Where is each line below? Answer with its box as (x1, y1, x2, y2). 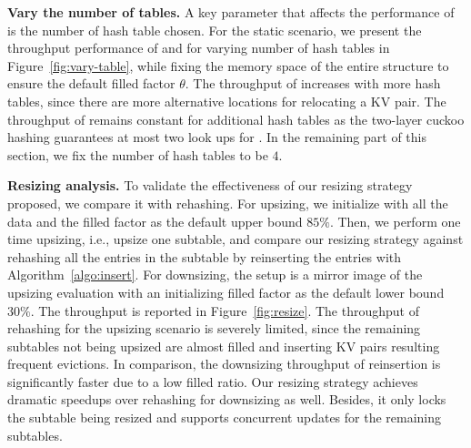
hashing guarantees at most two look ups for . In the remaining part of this (7, 127, 426, 147)
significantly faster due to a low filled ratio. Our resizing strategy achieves (7, 372, 418, 391)
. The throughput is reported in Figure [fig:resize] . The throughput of (30, 300, 419, 320)
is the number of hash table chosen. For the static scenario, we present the (7, 20, 422, 39)
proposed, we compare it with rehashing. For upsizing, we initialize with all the (7, 193, 448, 212)
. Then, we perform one (329, 211, 461, 230)
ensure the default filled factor (7, 74, 175, 93)
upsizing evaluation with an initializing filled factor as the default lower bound (7, 282, 445, 301)
